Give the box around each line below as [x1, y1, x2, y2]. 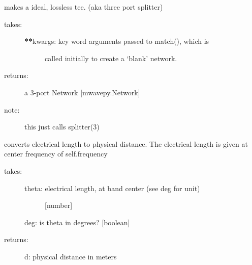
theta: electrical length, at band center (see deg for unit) [24, 182, 200, 193]
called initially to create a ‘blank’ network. [45, 52, 177, 63]
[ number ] [45, 200, 73, 210]
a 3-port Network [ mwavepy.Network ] [24, 87, 140, 97]
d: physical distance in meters [24, 251, 117, 261]
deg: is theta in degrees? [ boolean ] [24, 217, 130, 227]
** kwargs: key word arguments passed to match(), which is [24, 36, 209, 46]
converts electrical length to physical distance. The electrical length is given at [4, 138, 248, 149]
